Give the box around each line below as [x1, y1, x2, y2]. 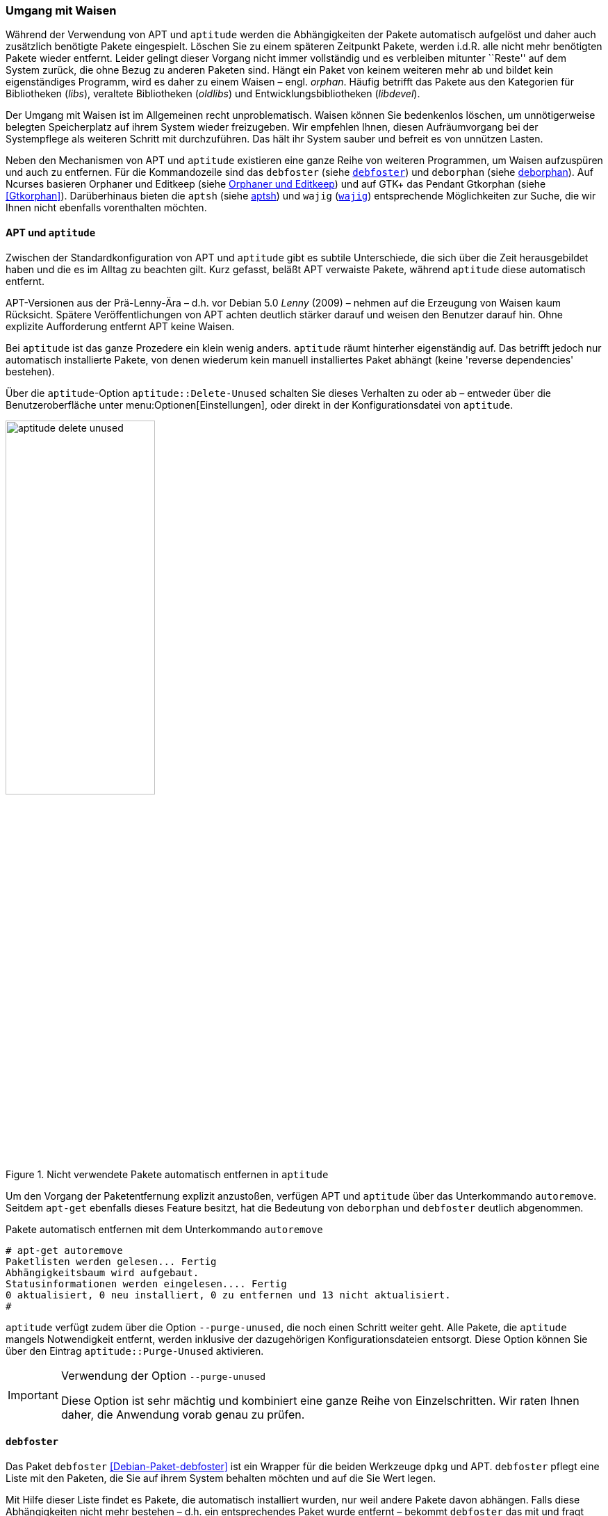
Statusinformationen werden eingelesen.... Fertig [6, 1278, 287, 1289]
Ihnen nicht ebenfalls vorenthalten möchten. [6, 202, 207, 214]
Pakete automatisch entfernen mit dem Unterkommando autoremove [6, 1223, 323, 1235]
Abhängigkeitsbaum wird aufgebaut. [6, 1266, 199, 1278]
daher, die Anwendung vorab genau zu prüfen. [60, 1407, 305, 1421]
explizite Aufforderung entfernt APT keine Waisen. [6, 320, 235, 332]
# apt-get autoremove [6, 1244, 123, 1256]
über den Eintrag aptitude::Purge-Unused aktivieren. [6, 1344, 264, 1357]
